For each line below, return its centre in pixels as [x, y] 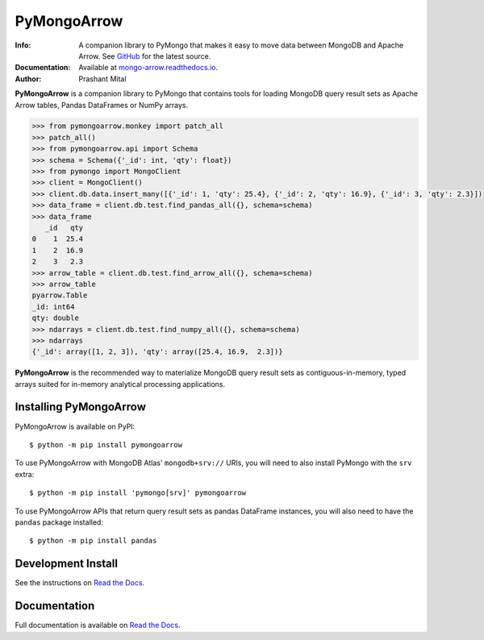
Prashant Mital [102, 79]
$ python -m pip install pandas [93, 541]
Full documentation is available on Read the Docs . [98, 625]
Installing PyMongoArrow [81, 407]
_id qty [64, 228]
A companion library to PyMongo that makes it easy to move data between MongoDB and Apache [241, 45]
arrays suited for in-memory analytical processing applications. [120, 384]
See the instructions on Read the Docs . [80, 583]
